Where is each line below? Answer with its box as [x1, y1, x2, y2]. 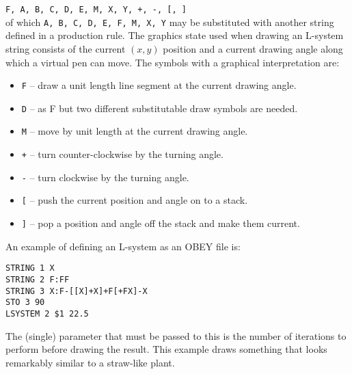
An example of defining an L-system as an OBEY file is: [5, 239, 241, 253]
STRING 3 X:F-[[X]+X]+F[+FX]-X [5, 286, 148, 296]
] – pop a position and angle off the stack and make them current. [21, 216, 300, 230]
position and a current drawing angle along [163, 41, 343, 55]
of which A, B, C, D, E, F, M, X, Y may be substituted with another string [5, 14, 334, 29]
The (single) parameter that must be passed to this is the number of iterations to [5, 328, 347, 343]
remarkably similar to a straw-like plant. [5, 355, 175, 369]
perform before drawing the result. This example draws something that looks [5, 342, 327, 356]
